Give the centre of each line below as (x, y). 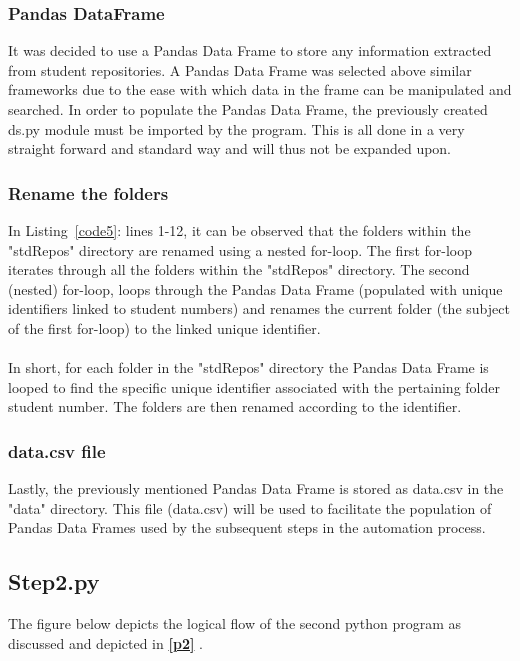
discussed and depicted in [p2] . (105, 642)
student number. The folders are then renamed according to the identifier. (235, 406)
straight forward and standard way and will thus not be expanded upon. (230, 148)
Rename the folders (88, 192)
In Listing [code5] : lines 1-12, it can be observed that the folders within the (239, 230)
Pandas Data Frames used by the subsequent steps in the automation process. (247, 527)
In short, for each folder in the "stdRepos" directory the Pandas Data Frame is (248, 367)
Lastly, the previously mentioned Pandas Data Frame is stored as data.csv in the (256, 488)
